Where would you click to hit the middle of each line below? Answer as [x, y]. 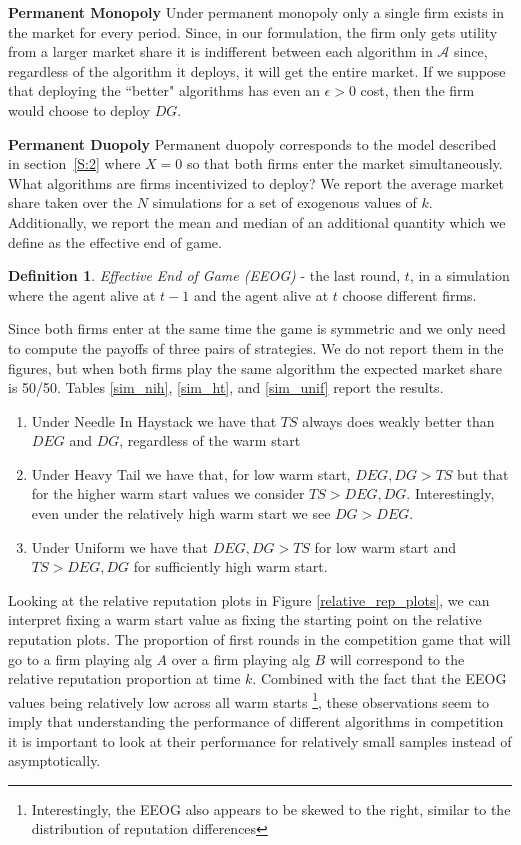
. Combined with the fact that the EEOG [379, 678]
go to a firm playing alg [80, 658]
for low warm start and [385, 546]
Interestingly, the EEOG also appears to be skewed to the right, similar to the [271, 808]
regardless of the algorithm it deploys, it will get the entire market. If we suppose [257, 70]
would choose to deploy [79, 109]
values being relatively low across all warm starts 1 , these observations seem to [249, 700]
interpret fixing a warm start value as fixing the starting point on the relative [245, 619]
